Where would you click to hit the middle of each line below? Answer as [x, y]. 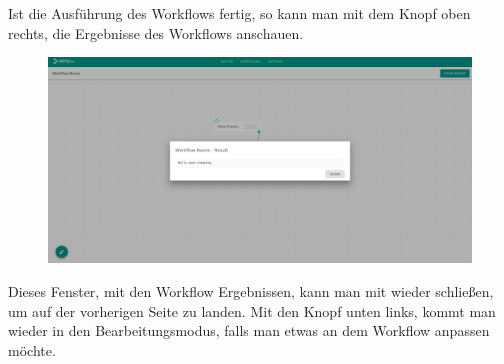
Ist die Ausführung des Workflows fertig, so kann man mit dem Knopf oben [239, 13]
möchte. [32, 349]
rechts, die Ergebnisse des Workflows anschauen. [156, 32]
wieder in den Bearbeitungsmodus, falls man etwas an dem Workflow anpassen [249, 330]
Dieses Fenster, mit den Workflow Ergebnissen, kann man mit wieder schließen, [251, 290]
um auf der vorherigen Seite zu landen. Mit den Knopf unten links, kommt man [252, 310]
